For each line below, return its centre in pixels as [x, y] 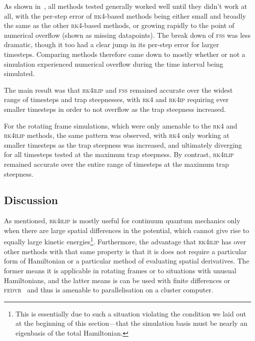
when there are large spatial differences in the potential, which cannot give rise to [127, 230]
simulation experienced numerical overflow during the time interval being [114, 64]
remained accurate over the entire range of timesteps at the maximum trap [116, 164]
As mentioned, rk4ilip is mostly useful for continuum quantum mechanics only [122, 221]
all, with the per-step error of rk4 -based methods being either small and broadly [125, 15]
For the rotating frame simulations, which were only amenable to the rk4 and [121, 125]
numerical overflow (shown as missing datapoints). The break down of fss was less [127, 35]
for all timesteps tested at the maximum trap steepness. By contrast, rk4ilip [119, 154]
